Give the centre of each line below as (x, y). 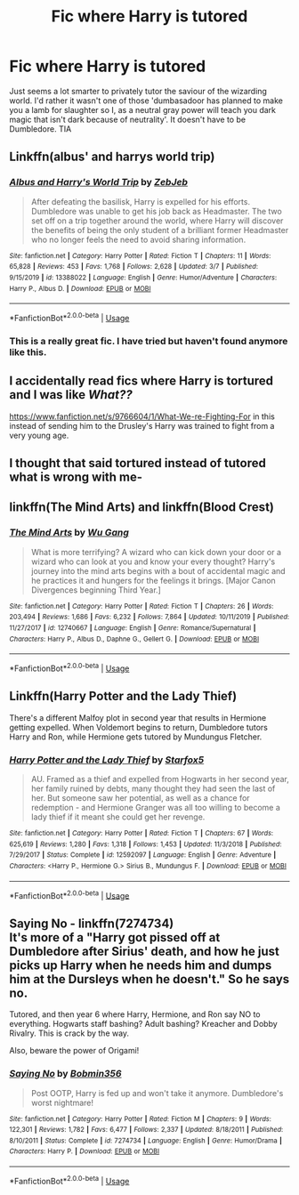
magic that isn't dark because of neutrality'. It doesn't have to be (128, 119)
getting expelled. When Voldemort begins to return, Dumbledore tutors (139, 727)
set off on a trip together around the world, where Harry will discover (157, 221)
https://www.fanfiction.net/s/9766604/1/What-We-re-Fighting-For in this (142, 416)
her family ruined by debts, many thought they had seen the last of (153, 788)
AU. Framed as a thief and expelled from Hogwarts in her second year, (160, 779)
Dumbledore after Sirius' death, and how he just (145, 951)
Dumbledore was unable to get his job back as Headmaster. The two (156, 211)
